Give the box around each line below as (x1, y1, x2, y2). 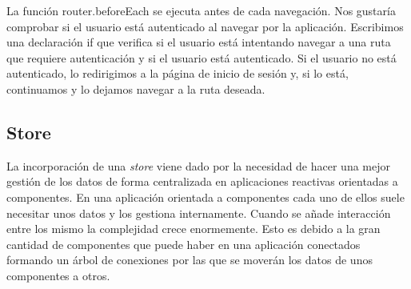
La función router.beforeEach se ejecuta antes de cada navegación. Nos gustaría (6, 2, 396, 18)
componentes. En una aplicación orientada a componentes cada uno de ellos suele (6, 188, 405, 205)
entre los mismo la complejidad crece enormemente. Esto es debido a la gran (6, 220, 381, 237)
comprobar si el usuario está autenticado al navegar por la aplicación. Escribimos (6, 18, 404, 34)
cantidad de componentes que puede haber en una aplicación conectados (6, 235, 361, 252)
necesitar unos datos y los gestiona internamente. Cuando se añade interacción (6, 204, 391, 221)
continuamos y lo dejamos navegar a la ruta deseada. (6, 80, 265, 97)
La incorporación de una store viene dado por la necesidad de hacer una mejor (6, 157, 390, 174)
